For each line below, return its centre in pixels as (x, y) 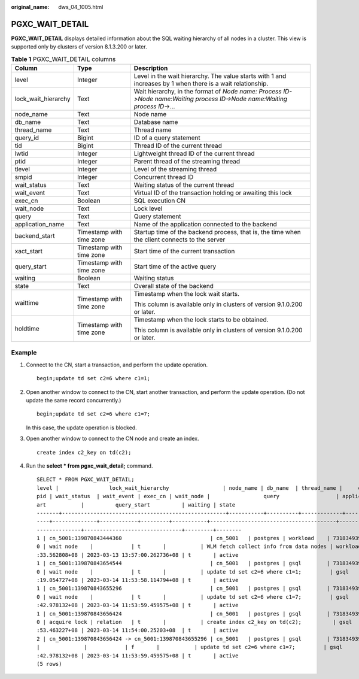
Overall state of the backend (174, 286)
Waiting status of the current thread (184, 185)
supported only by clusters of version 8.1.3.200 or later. (79, 47)
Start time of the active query (175, 266)
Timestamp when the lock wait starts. (186, 294)
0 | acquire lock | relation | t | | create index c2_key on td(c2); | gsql (194, 622)
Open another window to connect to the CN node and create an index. (113, 439)
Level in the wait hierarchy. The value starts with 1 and (210, 76)
